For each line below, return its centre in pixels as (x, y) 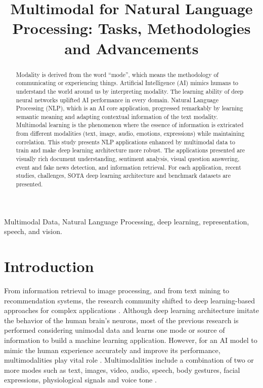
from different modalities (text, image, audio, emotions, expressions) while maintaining (130, 133)
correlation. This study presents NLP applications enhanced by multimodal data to (125, 142)
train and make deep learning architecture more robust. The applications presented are (130, 150)
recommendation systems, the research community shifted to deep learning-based (130, 300)
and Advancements (131, 48)
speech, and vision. (33, 231)
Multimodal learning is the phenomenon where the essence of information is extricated (130, 125)
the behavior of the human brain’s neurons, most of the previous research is (121, 320)
